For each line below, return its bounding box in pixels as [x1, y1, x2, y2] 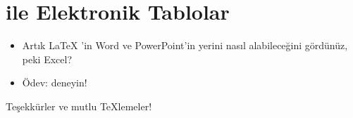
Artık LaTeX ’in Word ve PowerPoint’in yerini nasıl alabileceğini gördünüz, [22, 38, 348, 53]
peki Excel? [22, 51, 72, 66]
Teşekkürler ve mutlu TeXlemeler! [6, 98, 152, 113]
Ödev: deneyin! [22, 75, 87, 90]
